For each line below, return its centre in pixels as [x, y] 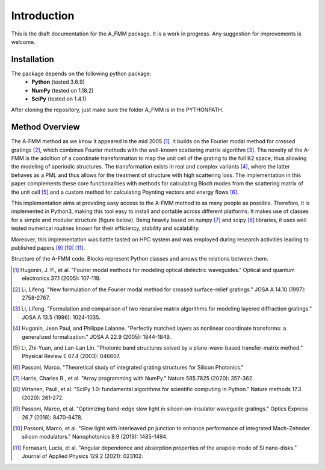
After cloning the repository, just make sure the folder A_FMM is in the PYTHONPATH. [117, 110]
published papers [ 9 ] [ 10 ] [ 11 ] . [48, 248]
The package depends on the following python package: [81, 73]
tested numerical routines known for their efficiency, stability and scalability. [106, 228]
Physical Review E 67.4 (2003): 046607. [71, 356]
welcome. [23, 42]
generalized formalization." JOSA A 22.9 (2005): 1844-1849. [97, 336]
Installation [32, 59]
